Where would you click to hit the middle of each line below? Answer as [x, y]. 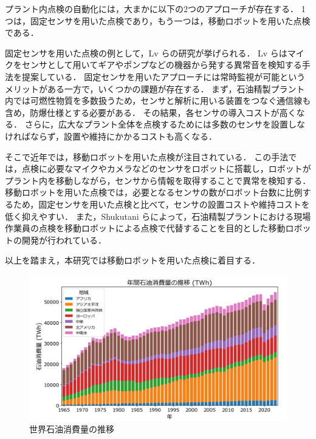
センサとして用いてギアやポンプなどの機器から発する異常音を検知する [162, 65]
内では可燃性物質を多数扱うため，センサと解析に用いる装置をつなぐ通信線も [158, 100]
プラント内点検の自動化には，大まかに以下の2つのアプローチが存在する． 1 [155, 9]
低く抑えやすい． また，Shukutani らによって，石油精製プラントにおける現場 [158, 216]
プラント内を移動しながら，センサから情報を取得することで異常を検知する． [158, 180]
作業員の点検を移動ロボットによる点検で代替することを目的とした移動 [145, 228]
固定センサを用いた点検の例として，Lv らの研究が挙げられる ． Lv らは [146, 53]
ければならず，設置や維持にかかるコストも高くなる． [111, 136]
